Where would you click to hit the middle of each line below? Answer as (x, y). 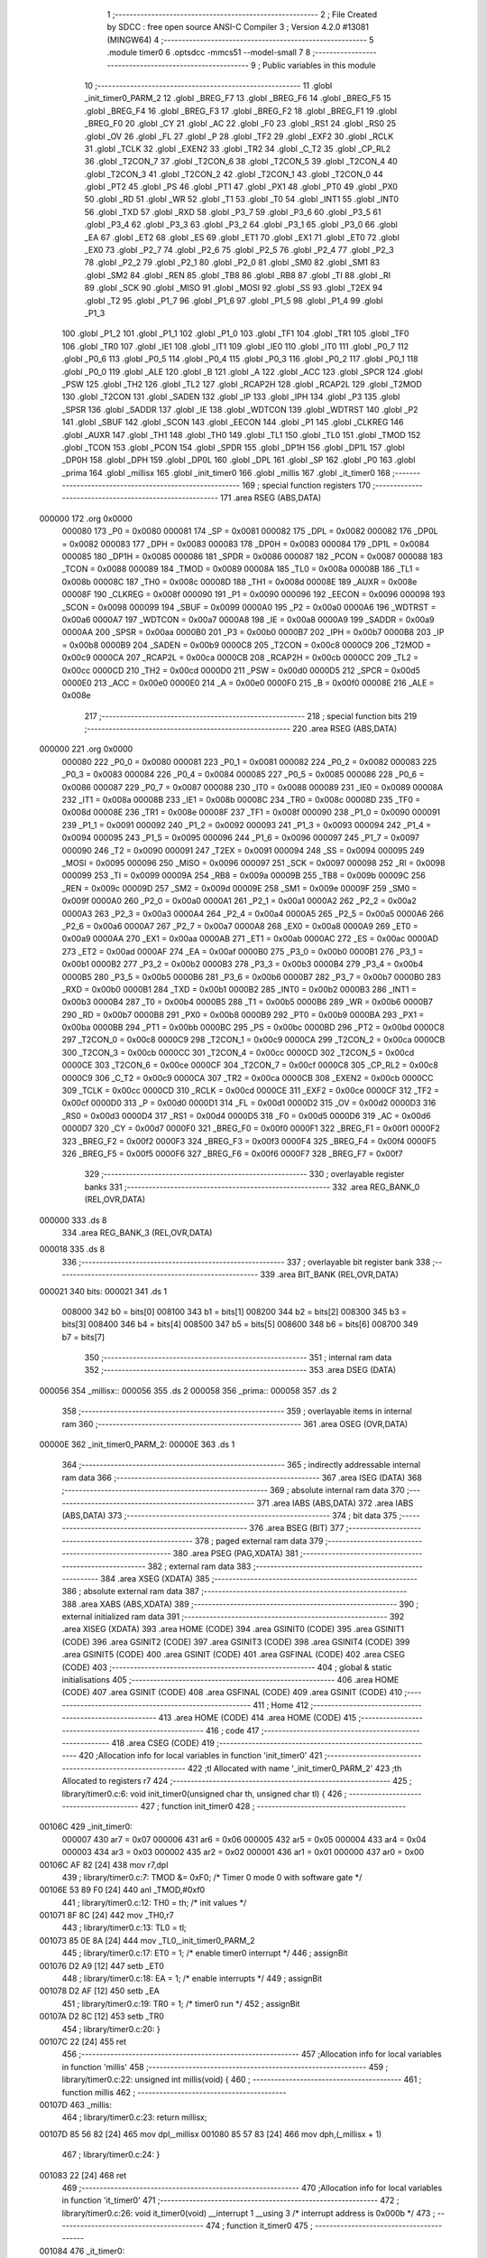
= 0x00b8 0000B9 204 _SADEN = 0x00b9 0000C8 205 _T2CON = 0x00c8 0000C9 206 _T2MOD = (247, 645)
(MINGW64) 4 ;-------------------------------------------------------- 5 (240, 40)
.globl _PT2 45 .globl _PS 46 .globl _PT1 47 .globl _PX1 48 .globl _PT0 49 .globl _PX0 (241, 187)
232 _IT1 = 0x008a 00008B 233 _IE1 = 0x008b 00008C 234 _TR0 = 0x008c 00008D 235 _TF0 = (241, 800)
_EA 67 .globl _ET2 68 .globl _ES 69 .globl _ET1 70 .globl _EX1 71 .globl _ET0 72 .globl (242, 237)
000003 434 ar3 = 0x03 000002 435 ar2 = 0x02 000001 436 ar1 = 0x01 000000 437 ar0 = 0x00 (243, 1852)
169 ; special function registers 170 (307, 485)
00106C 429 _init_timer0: (86, 1827)
